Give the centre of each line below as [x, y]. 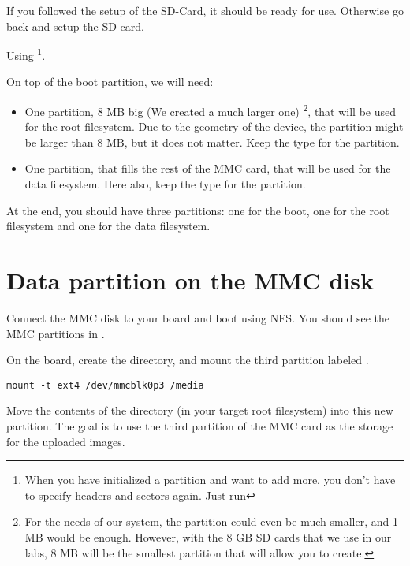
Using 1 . [26, 54]
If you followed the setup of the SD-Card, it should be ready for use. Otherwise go [205, 10]
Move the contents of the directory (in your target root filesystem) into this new [200, 410]
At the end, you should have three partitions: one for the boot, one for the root [198, 210]
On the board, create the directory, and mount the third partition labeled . [188, 360]
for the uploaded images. [66, 441]
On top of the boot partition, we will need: [110, 82]
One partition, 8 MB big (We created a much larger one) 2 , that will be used [211, 110]
